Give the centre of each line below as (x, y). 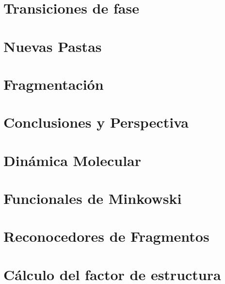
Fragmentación (54, 84)
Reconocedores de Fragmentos (106, 236)
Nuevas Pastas (53, 46)
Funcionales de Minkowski (93, 198)
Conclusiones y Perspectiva (96, 122)
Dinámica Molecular (72, 160)
